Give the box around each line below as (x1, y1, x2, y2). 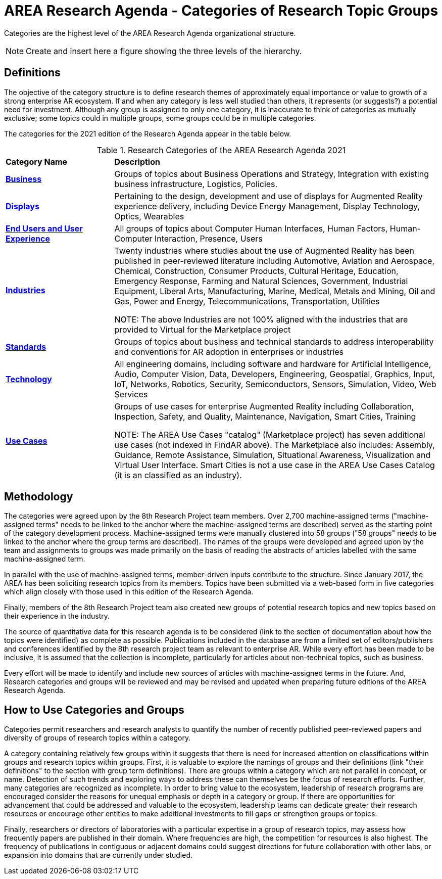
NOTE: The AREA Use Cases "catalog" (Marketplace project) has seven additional (114, 429, 425, 440)
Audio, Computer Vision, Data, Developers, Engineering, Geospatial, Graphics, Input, (114, 368, 435, 379)
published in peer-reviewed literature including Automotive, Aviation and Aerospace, (114, 255, 435, 266)
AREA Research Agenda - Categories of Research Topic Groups (4, 2, 438, 19)
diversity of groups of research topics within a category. (4, 733, 191, 743)
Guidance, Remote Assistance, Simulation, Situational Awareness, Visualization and (114, 449, 431, 460)
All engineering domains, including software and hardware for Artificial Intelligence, (114, 358, 431, 369)
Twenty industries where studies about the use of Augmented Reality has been (114, 245, 414, 256)
